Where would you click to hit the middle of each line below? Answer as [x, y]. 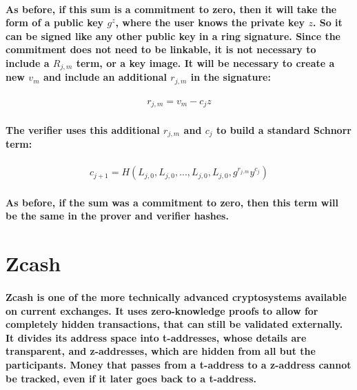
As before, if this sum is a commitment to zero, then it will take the [171, 9]
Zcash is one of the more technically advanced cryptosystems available [176, 297]
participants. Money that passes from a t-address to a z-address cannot [178, 364]
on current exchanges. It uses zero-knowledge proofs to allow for [162, 310]
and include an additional [105, 77]
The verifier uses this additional [83, 129]
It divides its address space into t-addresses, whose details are [156, 337]
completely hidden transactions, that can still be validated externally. [174, 324]
